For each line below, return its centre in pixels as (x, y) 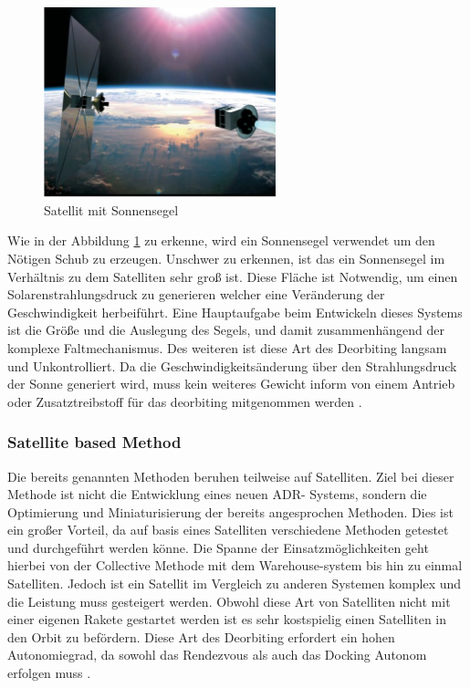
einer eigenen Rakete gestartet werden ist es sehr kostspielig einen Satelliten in (227, 619)
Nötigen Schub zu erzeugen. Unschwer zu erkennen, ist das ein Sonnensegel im (226, 258)
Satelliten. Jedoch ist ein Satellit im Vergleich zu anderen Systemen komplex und (235, 584)
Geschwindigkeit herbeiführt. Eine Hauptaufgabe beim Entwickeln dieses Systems (235, 312)
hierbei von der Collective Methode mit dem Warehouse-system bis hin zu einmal (235, 565)
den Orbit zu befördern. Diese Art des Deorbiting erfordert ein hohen (201, 636)
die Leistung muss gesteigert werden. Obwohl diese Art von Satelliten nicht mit (229, 601)
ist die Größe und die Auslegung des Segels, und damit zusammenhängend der (226, 330)
